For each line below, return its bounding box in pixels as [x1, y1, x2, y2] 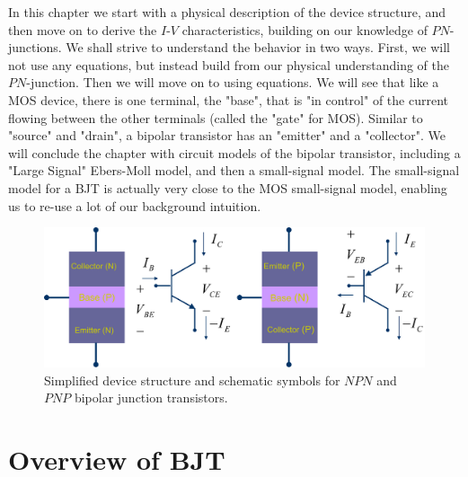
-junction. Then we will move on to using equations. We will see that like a [26, 73, 439, 92]
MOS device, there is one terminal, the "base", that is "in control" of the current [8, 90, 448, 109]
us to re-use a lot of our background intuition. [8, 196, 261, 215]
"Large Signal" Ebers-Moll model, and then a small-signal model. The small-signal [8, 161, 460, 180]
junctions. [8, 38, 62, 57]
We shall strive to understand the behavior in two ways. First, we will [66, 38, 450, 57]
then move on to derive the [8, 20, 157, 39]
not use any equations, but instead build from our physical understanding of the [8, 55, 449, 74]
